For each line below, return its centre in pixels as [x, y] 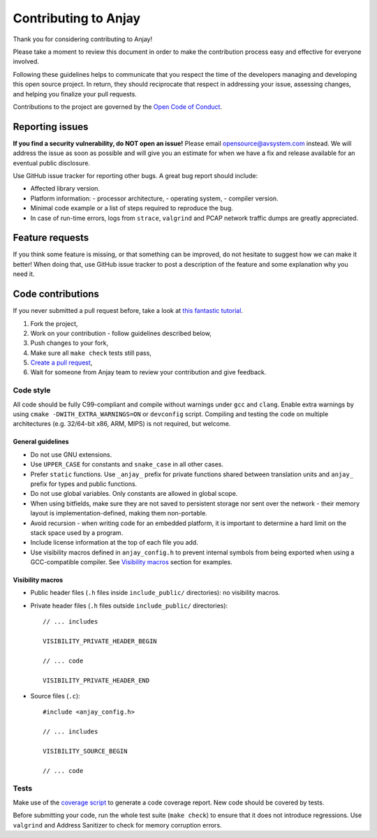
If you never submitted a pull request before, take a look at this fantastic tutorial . [128, 311]
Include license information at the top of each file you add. [114, 543]
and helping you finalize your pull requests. [75, 94]
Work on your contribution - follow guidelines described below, [121, 333]
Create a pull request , [61, 362]
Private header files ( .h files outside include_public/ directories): [129, 605]
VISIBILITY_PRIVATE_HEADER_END [96, 680]
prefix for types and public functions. [84, 484]
